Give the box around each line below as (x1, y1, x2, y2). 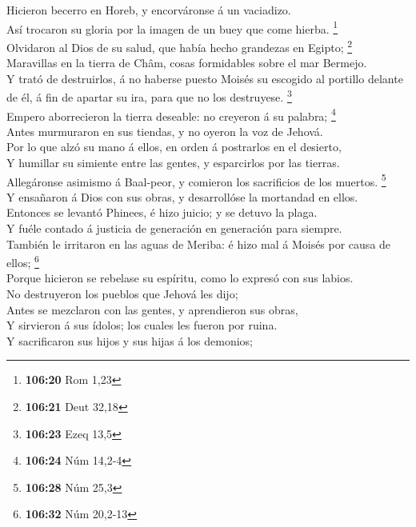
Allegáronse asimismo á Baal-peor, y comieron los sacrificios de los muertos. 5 (6, 170, 386, 190)
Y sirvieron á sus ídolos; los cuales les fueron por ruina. (6, 317, 278, 333)
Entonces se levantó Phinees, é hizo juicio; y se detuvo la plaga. (6, 204, 318, 221)
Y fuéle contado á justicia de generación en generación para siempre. (6, 220, 342, 236)
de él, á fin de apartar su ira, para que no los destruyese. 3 (6, 86, 292, 105)
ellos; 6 (6, 252, 39, 270)
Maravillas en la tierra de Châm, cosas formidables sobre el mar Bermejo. (6, 54, 367, 71)
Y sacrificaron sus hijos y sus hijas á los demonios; (6, 332, 253, 349)
